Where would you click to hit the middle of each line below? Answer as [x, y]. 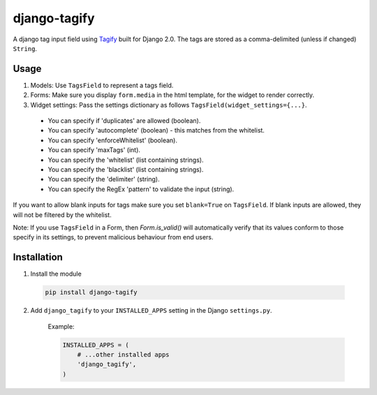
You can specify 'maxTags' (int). [94, 150]
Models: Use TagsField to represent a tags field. [102, 85]
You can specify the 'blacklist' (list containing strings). [126, 169]
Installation [38, 257]
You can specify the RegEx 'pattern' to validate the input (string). [141, 189]
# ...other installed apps [124, 355]
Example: [61, 326]
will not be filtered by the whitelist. [62, 215]
